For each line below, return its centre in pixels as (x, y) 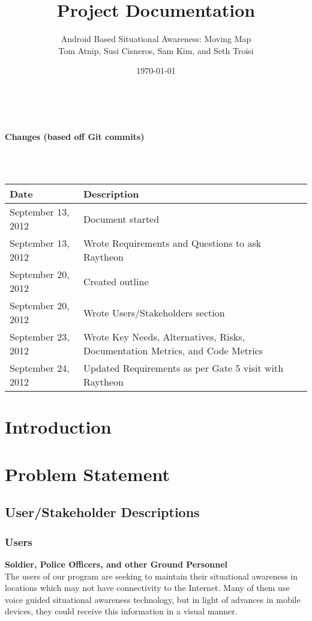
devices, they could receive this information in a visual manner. (121, 611)
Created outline (116, 281)
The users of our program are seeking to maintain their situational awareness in (151, 576)
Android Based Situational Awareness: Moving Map (156, 39)
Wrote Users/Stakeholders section (154, 312)
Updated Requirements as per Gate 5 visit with (183, 368)
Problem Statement (87, 474)
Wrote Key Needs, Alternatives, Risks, (164, 337)
